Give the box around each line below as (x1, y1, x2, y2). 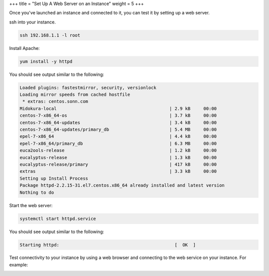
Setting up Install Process (19, 175, 88, 181)
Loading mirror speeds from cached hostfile (19, 92, 131, 97)
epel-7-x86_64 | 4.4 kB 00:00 (19, 134, 217, 139)
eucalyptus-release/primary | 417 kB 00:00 (19, 162, 217, 167)
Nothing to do (19, 190, 54, 195)
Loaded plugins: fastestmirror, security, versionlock (19, 85, 156, 90)
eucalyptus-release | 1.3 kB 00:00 (19, 155, 217, 160)
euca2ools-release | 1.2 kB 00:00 (19, 148, 217, 153)
